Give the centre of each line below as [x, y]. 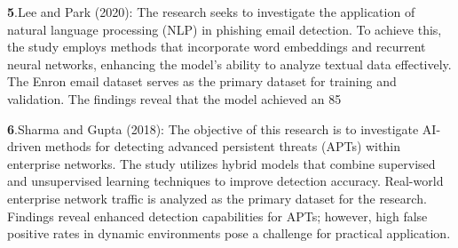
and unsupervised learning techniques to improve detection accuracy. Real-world [225, 181]
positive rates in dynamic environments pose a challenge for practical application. [229, 233]
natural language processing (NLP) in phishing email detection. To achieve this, [225, 29]
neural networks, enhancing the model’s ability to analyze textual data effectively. [229, 64]
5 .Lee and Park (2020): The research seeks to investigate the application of [211, 12]
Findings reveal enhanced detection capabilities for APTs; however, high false [217, 216]
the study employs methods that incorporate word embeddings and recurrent [217, 47]
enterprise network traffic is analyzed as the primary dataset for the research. [217, 198]
